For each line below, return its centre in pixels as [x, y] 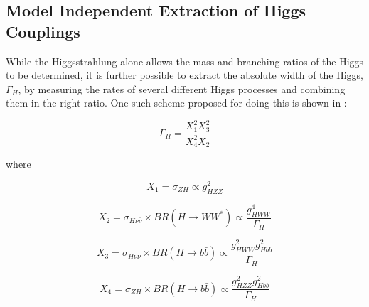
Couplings [43, 31]
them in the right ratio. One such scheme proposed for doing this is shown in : [176, 103]
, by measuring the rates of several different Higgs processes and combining [182, 88]
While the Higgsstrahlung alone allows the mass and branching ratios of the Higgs [185, 61]
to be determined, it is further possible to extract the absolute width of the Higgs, [184, 75]
